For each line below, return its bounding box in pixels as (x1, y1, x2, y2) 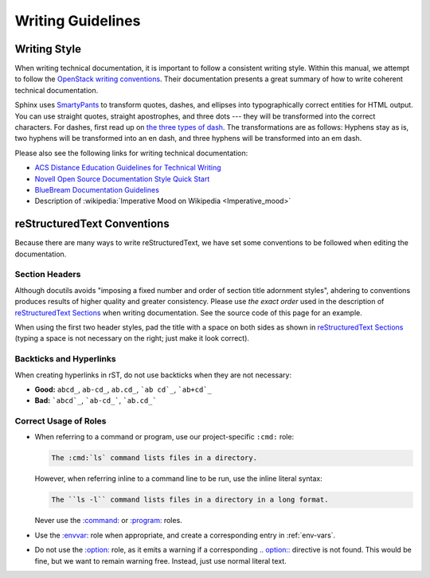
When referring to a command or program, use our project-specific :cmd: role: (34, 432, 295, 442)
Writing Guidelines (14, 12, 141, 29)
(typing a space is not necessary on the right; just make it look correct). (14, 334, 250, 343)
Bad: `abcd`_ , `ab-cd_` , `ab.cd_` (34, 396, 157, 405)
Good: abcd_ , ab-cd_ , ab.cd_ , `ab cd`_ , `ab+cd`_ (34, 385, 213, 394)
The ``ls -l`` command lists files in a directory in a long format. (51, 495, 329, 505)
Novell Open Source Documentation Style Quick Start (34, 174, 210, 183)
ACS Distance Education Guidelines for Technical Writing (34, 163, 222, 173)
